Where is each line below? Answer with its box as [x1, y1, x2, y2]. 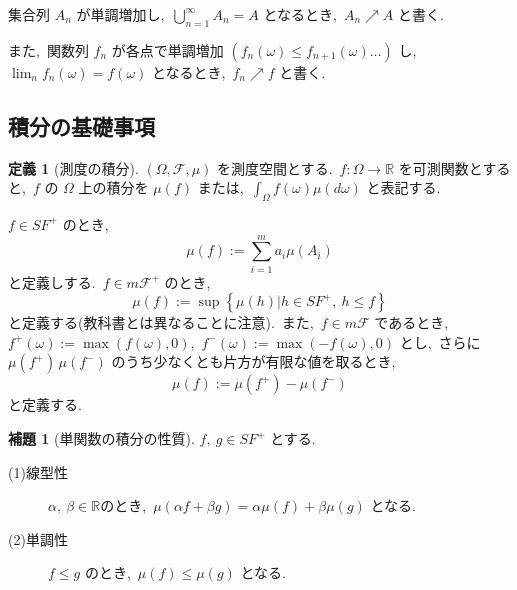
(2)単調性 [8, 528, 68, 549]
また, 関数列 [8, 39, 89, 60]
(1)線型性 [8, 461, 68, 482]
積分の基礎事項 [8, 110, 155, 141]
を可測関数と [398, 157, 483, 178]
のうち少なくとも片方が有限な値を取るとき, [111, 351, 396, 372]
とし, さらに [399, 331, 481, 352]
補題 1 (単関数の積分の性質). [8, 428, 195, 449]
